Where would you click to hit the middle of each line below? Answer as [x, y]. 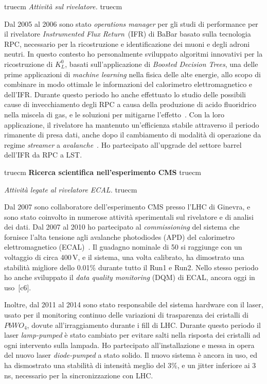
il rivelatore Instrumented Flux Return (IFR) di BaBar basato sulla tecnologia [128, 34]
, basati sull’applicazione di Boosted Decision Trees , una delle [162, 64]
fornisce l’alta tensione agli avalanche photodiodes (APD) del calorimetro [119, 237]
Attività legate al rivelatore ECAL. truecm [71, 189]
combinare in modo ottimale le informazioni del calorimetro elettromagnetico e [128, 84]
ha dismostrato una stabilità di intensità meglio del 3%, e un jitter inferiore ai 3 [130, 365]
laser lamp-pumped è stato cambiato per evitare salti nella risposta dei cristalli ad [132, 335]
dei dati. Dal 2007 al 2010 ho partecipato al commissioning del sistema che [122, 227]
